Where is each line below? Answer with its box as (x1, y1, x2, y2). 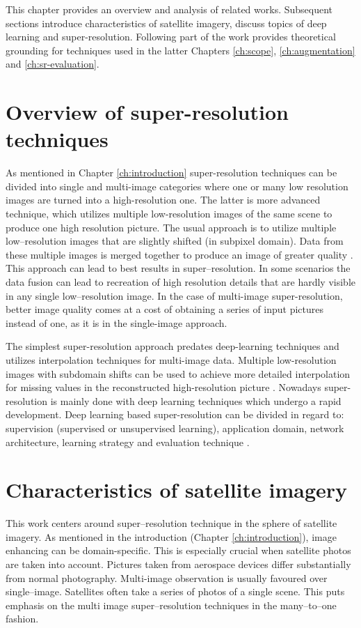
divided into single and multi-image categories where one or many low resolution (6, 178, 348, 193)
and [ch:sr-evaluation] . (6, 56, 99, 71)
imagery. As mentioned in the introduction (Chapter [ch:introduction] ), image (6, 529, 337, 544)
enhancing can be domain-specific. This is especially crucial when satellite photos (6, 543, 351, 558)
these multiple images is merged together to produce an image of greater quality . (6, 247, 353, 261)
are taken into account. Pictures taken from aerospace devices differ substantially (6, 557, 351, 572)
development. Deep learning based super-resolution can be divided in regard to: (6, 407, 344, 422)
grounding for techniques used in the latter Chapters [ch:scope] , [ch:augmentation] (6, 43, 355, 57)
